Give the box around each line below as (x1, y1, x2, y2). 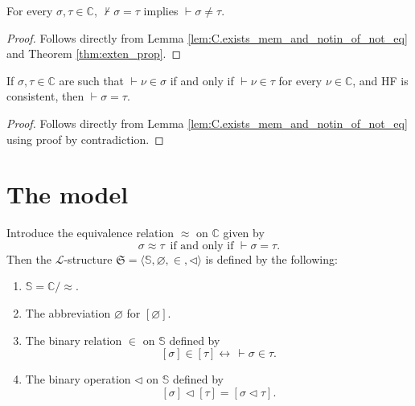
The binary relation (25, 331, 122, 348)
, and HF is (352, 72, 409, 88)
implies (143, 2, 179, 18)
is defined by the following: (205, 250, 338, 267)
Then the (6, 250, 51, 267)
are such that (59, 72, 125, 88)
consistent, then (6, 88, 84, 105)
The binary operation (25, 371, 131, 388)
